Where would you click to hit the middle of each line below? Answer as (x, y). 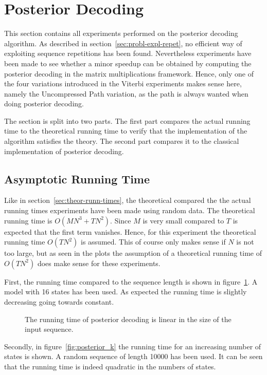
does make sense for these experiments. (99, 263)
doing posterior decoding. (44, 104)
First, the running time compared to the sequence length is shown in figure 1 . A (131, 281)
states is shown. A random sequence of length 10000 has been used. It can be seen (133, 356)
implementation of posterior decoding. (64, 151)
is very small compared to (183, 220)
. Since (121, 220)
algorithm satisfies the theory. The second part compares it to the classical (122, 141)
